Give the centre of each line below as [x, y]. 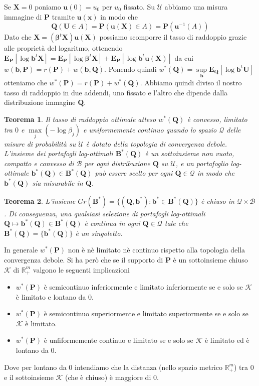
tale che [176, 223]
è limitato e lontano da [51, 296]
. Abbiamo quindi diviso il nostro [191, 82]
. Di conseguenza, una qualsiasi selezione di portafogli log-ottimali [105, 213]
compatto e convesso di [39, 163]
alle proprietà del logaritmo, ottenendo [63, 48]
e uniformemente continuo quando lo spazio [150, 130]
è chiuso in [217, 201]
